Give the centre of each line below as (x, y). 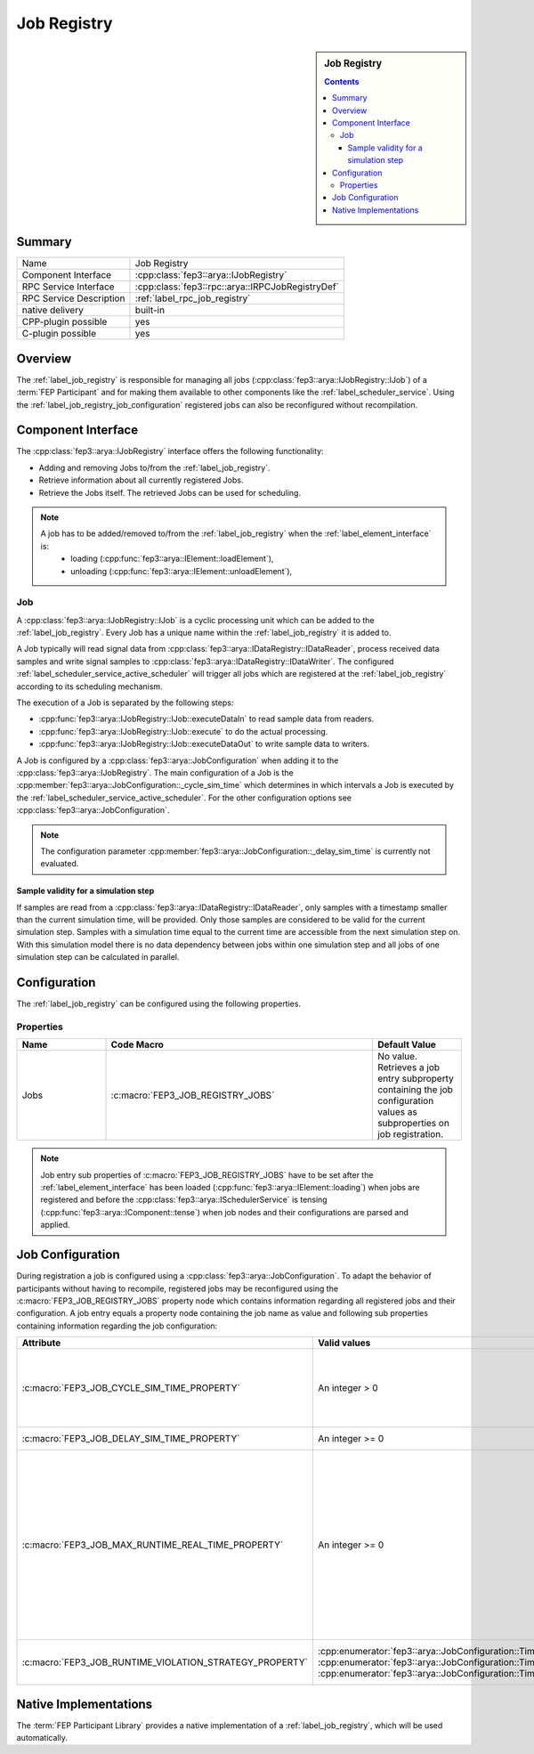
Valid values (344, 1343)
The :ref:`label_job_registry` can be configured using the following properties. (159, 1004)
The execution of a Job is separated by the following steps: (125, 702)
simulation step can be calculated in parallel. (98, 957)
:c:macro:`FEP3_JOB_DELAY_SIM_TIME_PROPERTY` (131, 1439)
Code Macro (138, 1044)
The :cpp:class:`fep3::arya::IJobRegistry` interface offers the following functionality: (170, 451)
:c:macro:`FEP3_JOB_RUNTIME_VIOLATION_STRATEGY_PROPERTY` (165, 1662)
